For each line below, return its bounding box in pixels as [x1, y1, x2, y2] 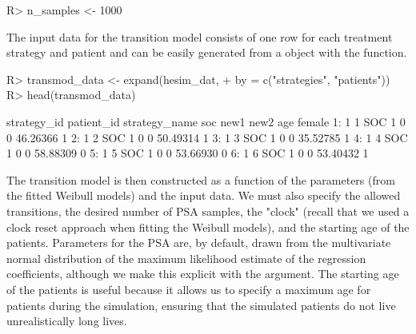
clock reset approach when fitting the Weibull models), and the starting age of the [6, 218, 410, 235]
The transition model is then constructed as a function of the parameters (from [6, 171, 395, 188]
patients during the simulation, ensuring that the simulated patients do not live [6, 296, 396, 313]
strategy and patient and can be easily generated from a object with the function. [6, 44, 407, 61]
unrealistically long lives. [6, 312, 127, 329]
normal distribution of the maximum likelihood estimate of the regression [6, 249, 366, 266]
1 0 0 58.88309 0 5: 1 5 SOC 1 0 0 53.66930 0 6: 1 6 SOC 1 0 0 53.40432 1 [6, 145, 369, 161]
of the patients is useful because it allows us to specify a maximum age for [6, 280, 371, 297]
